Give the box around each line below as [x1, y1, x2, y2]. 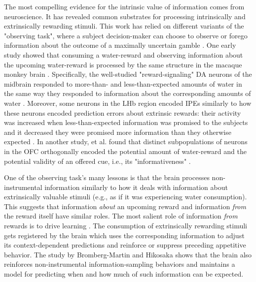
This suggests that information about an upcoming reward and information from [4, 201, 246, 211]
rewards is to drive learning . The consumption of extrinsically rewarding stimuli [4, 220, 248, 231]
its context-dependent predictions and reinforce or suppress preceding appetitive [4, 240, 246, 250]
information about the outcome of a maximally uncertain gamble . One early [4, 40, 236, 50]
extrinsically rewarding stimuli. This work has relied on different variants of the [4, 21, 244, 31]
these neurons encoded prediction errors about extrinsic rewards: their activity [4, 107, 241, 118]
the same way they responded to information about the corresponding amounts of [4, 88, 251, 98]
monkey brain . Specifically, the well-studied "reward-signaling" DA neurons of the [4, 69, 252, 79]
